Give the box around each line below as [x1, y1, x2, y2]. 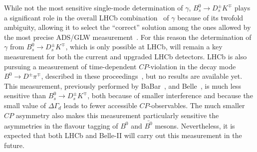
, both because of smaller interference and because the [87, 90, 253, 101]
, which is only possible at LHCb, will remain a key [65, 41, 223, 52]
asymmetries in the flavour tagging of [4, 120, 118, 131]
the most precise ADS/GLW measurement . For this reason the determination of [4, 31, 252, 42]
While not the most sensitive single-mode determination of [4, 2, 183, 12]
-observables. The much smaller [149, 100, 245, 110]
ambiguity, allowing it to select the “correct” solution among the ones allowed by [4, 22, 251, 32]
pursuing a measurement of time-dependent [4, 61, 137, 71]
